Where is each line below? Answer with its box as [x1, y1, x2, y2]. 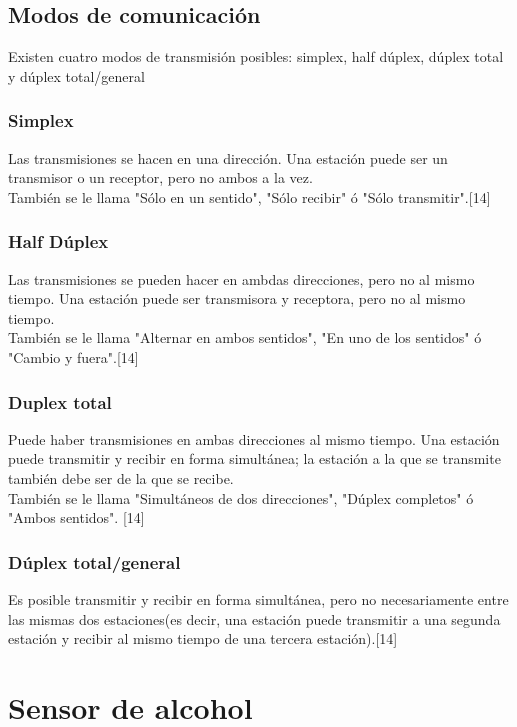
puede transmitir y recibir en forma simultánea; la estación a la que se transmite [8, 448, 501, 469]
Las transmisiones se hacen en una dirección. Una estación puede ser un [8, 147, 448, 168]
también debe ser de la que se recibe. [8, 467, 234, 488]
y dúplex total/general [8, 65, 145, 86]
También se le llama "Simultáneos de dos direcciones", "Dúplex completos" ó [8, 487, 474, 508]
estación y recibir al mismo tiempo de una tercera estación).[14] [8, 628, 398, 649]
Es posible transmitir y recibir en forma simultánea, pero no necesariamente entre [8, 588, 509, 609]
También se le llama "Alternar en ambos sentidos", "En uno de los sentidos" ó [8, 327, 482, 348]
